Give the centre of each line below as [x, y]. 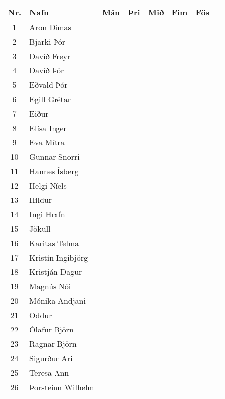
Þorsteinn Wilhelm [62, 387]
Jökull [40, 229]
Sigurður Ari [51, 358]
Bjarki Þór [48, 41]
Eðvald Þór [49, 85]
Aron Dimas [50, 27]
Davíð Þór [47, 70]
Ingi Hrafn [47, 214]
